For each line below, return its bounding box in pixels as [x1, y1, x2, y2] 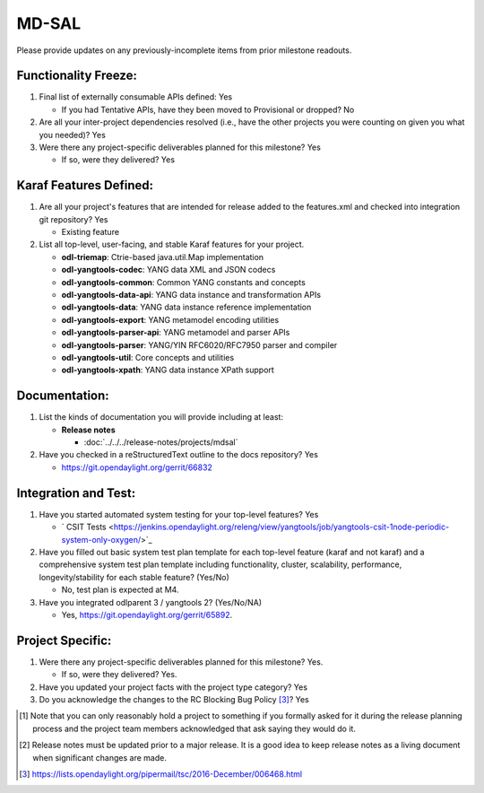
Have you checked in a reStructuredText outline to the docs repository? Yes [39, 449, 318, 460]
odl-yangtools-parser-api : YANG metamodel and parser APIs [61, 327, 290, 338]
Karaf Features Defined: [16, 178, 154, 193]
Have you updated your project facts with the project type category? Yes [39, 682, 308, 693]
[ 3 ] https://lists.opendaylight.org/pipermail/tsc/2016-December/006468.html [19, 768, 303, 780]
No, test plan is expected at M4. [61, 584, 179, 596]
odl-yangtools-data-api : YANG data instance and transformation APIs [61, 290, 322, 301]
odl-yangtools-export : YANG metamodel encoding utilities [61, 314, 280, 325]
